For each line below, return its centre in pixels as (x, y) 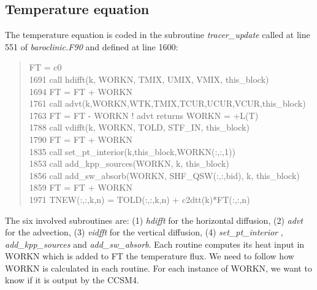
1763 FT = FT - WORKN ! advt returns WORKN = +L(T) (144, 115)
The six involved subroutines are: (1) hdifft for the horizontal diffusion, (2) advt (154, 220)
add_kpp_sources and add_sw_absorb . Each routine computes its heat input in (155, 244)
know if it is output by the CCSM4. (72, 280)
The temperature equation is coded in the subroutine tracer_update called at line (158, 35)
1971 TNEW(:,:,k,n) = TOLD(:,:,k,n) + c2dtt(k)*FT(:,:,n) (139, 199)
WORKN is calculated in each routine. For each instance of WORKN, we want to (158, 268)
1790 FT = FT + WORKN (81, 139)
